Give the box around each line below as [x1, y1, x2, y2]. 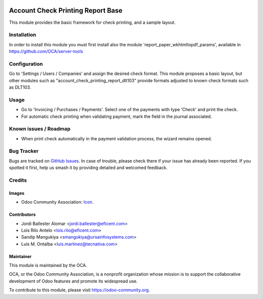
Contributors [9, 212, 36, 218]
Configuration [9, 60, 43, 67]
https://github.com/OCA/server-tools [9, 49, 83, 55]
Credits [9, 177, 27, 184]
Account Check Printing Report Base [9, 6, 123, 15]
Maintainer [9, 253, 32, 259]
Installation [9, 32, 37, 38]
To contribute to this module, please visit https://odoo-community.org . [9, 287, 150, 293]
